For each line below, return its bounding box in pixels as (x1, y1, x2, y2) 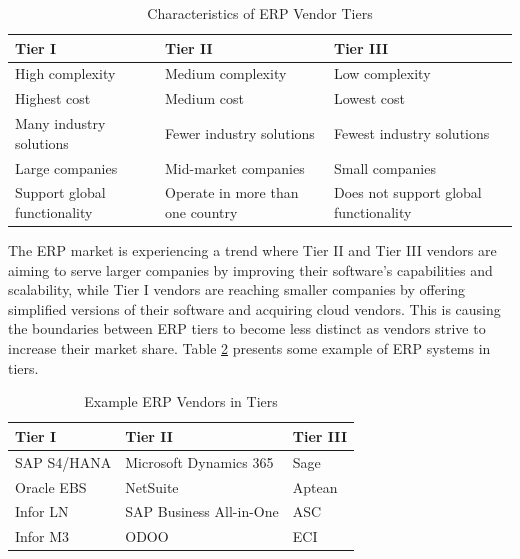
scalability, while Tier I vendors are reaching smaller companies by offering (8, 279, 466, 300)
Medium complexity (164, 63, 287, 84)
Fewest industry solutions (333, 122, 490, 143)
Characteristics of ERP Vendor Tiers (147, 3, 373, 23)
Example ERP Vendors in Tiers (84, 391, 278, 412)
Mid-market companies (164, 157, 305, 178)
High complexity (15, 63, 116, 84)
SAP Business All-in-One (125, 501, 279, 522)
